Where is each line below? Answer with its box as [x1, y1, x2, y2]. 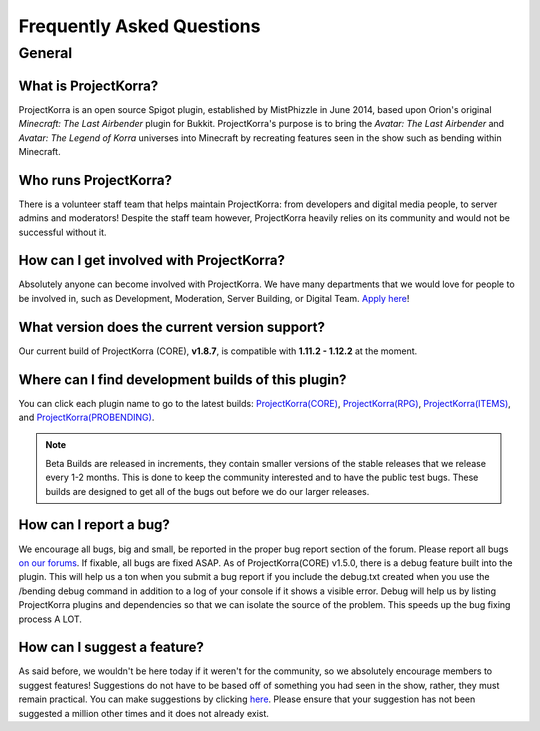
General [18, 44, 73, 62]
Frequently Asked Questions [18, 15, 261, 37]
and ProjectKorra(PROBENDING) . [18, 411, 155, 424]
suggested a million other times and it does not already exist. [18, 707, 270, 719]
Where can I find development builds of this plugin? [18, 371, 347, 388]
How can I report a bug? [18, 516, 170, 534]
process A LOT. [18, 613, 82, 625]
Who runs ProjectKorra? [18, 171, 173, 189]
